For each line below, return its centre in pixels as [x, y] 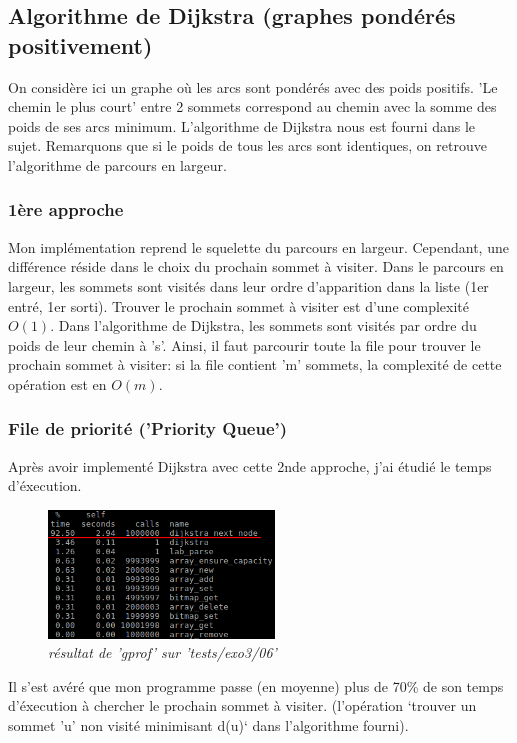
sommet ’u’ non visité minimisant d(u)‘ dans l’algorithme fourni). [208, 725]
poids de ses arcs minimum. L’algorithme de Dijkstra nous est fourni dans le [242, 125]
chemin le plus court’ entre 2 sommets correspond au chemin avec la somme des [252, 106]
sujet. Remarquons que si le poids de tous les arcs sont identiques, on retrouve [247, 145]
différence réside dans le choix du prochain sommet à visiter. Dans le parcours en [256, 266]
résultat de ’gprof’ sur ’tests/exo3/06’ [162, 652]
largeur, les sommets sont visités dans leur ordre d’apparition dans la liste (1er [248, 285]
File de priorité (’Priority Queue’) [148, 428]
